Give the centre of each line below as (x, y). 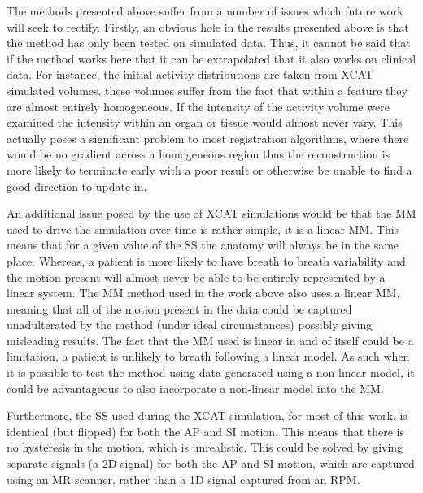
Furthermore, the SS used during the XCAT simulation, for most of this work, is (207, 415)
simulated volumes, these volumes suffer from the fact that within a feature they (207, 90)
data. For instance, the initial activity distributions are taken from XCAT (190, 74)
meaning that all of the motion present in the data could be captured (179, 308)
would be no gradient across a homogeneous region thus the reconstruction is (198, 154)
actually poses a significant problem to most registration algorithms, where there (208, 138)
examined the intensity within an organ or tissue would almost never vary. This (205, 122)
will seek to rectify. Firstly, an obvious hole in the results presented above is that (208, 26)
